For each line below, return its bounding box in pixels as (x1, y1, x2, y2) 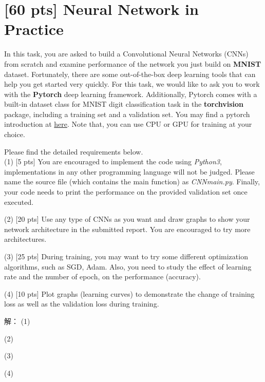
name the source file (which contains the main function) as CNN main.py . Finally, (4, 176, 260, 187)
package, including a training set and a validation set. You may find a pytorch (4, 108, 250, 119)
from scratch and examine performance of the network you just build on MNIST (4, 58, 261, 69)
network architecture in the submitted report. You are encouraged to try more (4, 223, 251, 234)
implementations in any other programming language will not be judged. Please (4, 166, 255, 177)
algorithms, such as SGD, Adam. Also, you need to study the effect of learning (4, 261, 252, 272)
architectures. (4, 234, 47, 244)
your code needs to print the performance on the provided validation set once (4, 186, 248, 197)
